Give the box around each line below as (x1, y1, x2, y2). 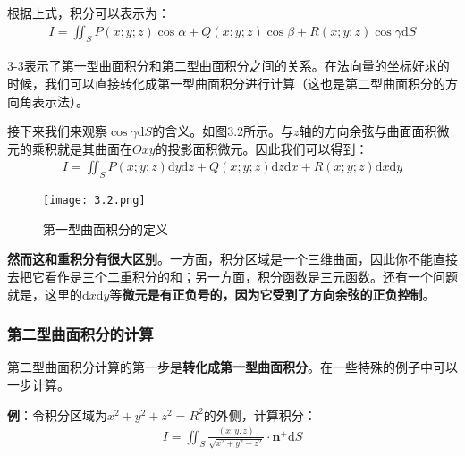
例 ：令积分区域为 (7, 405, 107, 424)
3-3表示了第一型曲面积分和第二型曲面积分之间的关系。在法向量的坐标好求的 (7, 56, 450, 75)
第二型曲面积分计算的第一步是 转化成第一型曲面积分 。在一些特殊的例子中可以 (7, 358, 458, 376)
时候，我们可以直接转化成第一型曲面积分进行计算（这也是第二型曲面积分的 (7, 74, 445, 93)
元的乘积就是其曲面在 (7, 139, 132, 157)
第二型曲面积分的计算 (7, 323, 154, 345)
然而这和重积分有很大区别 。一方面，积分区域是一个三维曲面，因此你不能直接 (7, 249, 458, 268)
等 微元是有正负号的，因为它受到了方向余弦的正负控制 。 (109, 284, 435, 303)
